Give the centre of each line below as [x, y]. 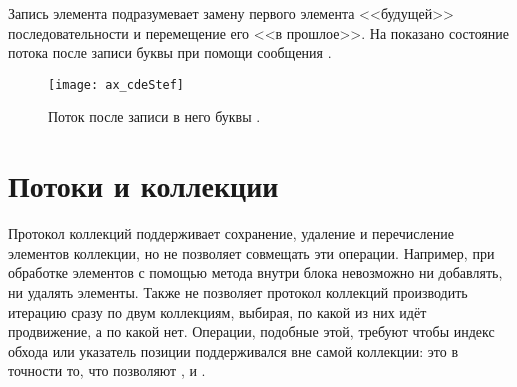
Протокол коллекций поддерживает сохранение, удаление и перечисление [231, 233]
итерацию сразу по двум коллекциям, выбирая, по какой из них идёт [217, 311]
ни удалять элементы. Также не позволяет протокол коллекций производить [238, 291]
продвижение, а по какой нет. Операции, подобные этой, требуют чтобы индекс [251, 331]
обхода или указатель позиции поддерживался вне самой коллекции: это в [233, 350]
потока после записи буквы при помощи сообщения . [170, 52]
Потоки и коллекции [143, 185]
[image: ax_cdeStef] [116, 84]
